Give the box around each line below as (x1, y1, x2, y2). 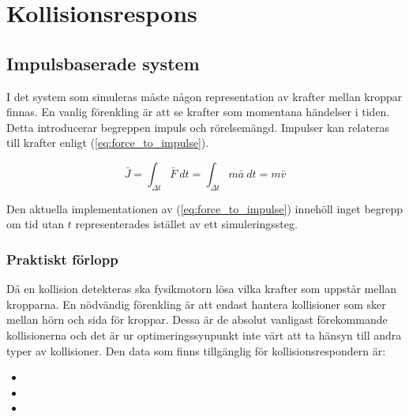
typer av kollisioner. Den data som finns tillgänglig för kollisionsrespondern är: (6, 342, 386, 359)
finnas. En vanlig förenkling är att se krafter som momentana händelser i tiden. (6, 103, 390, 120)
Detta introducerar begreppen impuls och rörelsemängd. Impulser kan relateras (6, 118, 390, 135)
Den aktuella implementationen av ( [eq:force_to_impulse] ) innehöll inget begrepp (6, 200, 403, 216)
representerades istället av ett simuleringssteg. (75, 216, 298, 232)
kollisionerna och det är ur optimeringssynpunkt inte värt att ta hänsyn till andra (6, 326, 402, 343)
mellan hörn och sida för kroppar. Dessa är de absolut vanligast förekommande (6, 311, 388, 328)
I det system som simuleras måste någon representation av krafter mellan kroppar (6, 88, 403, 104)
